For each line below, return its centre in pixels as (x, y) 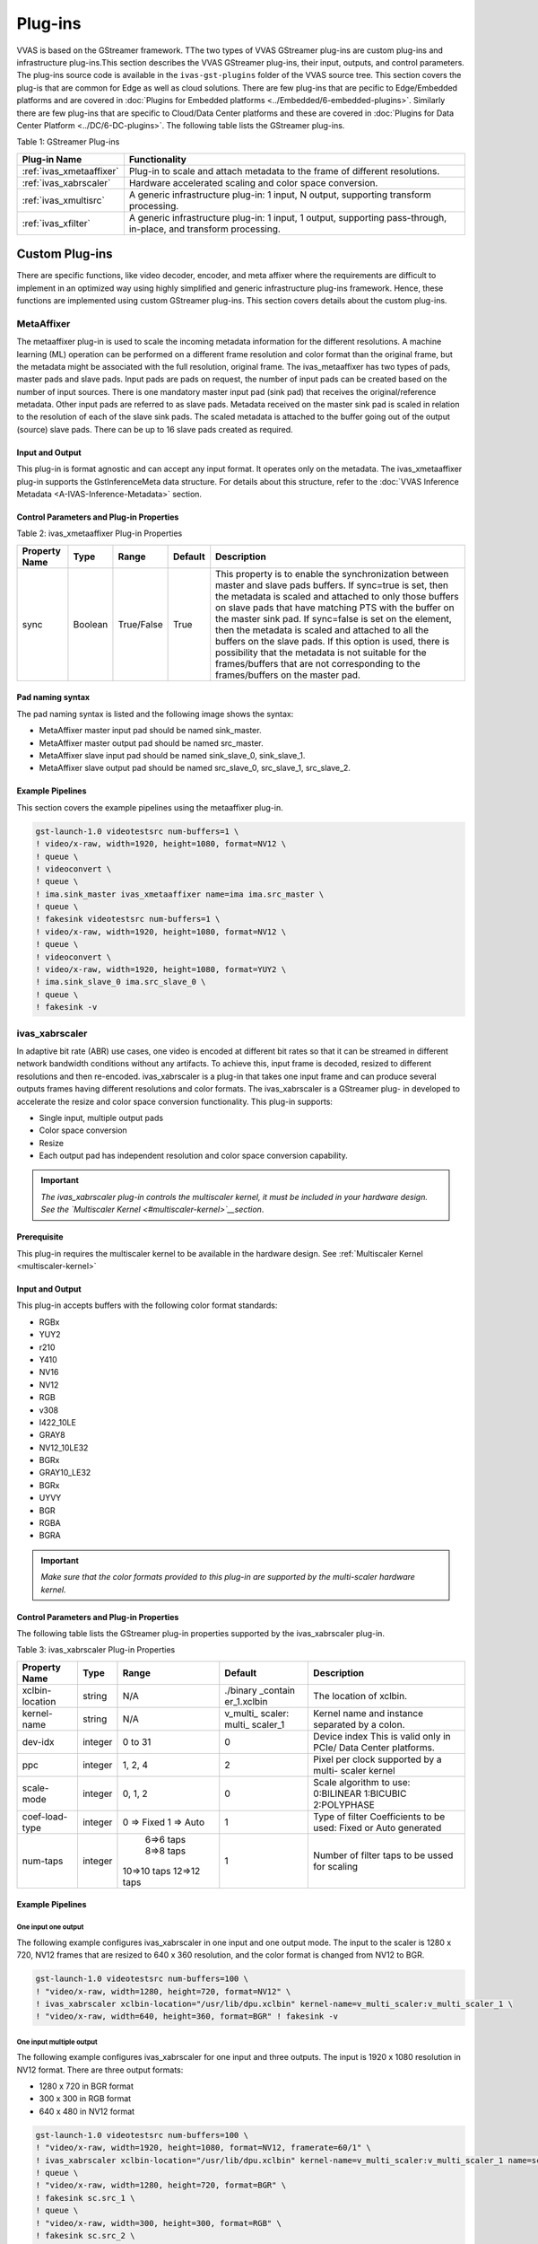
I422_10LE (57, 1422)
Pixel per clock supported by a (377, 1759)
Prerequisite (40, 1237)
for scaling (336, 1866)
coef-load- (45, 1816)
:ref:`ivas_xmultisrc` (63, 200)
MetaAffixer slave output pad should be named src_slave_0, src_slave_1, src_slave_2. (195, 768)
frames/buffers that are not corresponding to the (318, 663)
